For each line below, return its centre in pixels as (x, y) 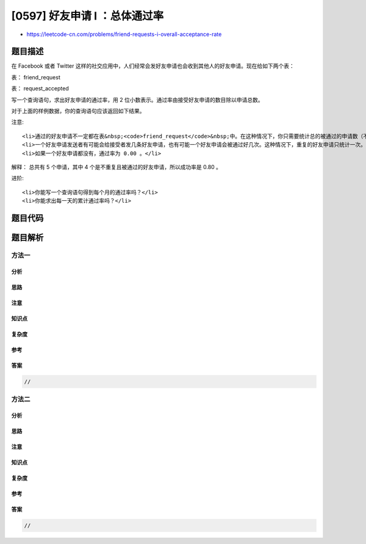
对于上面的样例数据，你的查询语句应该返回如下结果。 (78, 111)
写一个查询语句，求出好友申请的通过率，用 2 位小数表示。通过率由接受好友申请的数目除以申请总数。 (137, 100)
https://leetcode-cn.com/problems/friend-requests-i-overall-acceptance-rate (124, 34)
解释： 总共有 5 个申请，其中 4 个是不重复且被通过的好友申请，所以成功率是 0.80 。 (117, 167)
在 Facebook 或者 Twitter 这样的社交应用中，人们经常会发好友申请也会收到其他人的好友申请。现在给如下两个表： (153, 66)
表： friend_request (36, 77)
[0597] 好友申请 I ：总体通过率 (88, 16)
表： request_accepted (40, 89)
